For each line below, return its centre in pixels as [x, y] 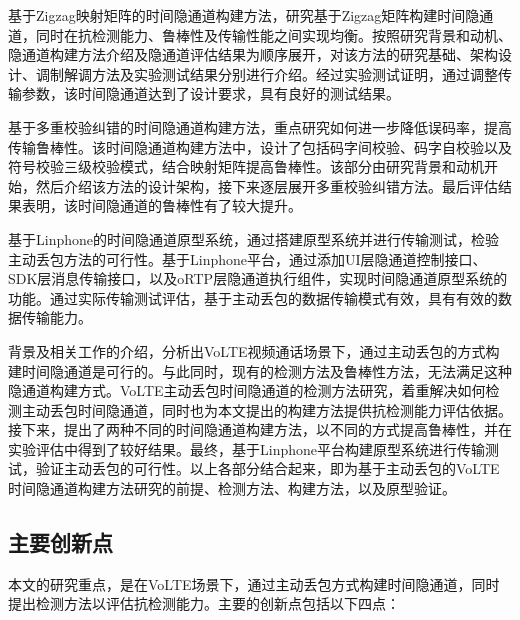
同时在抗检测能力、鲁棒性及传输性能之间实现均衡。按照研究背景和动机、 [273, 34]
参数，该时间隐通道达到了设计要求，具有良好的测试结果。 [210, 93]
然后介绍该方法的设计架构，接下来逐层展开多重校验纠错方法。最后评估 [266, 185]
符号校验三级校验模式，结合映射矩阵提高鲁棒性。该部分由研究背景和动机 [246, 166]
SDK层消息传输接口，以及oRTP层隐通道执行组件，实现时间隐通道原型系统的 [258, 278]
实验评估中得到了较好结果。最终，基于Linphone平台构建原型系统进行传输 [246, 448]
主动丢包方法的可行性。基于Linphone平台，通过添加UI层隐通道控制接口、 [247, 258]
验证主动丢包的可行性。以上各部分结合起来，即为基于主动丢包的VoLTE [267, 468]
